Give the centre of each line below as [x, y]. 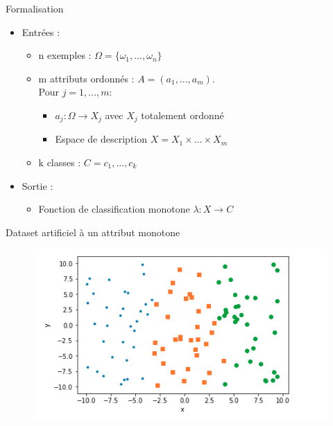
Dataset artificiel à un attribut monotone [93, 232]
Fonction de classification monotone [114, 209]
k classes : [60, 162]
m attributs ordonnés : [86, 78]
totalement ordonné [182, 115]
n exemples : [65, 55]
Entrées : [41, 32]
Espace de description [101, 139]
